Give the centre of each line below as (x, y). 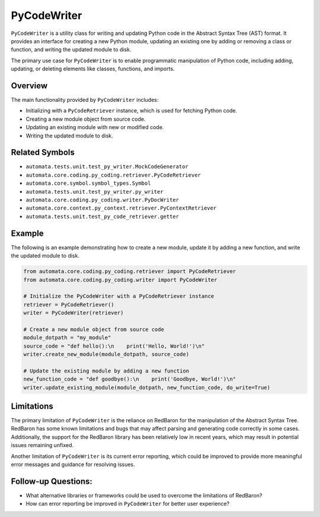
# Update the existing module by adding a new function (106, 371)
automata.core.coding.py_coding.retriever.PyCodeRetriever (113, 175)
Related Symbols (43, 152)
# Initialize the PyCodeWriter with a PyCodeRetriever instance (119, 296)
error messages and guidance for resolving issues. (73, 464)
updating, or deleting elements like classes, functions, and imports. (93, 69)
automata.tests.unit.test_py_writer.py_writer (95, 192)
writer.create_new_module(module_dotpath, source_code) (106, 354)
